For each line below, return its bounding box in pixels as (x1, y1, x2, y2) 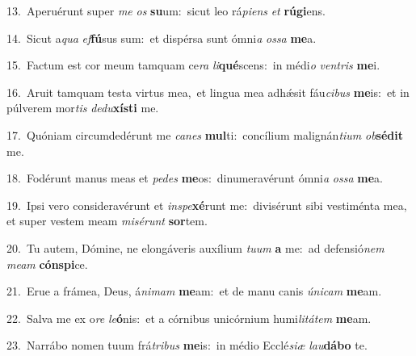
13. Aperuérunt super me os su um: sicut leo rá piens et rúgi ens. (6, 2, 326, 19)
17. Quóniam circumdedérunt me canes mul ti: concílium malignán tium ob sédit (6, 126, 403, 143)
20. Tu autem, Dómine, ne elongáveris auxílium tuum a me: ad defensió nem (6, 239, 384, 256)
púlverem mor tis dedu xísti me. (6, 99, 159, 116)
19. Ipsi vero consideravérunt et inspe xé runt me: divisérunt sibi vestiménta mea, (6, 196, 407, 213)
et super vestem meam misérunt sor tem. (6, 212, 208, 229)
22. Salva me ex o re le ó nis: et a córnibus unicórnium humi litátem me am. (6, 309, 372, 326)
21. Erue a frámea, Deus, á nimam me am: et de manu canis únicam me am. (6, 283, 382, 299)
